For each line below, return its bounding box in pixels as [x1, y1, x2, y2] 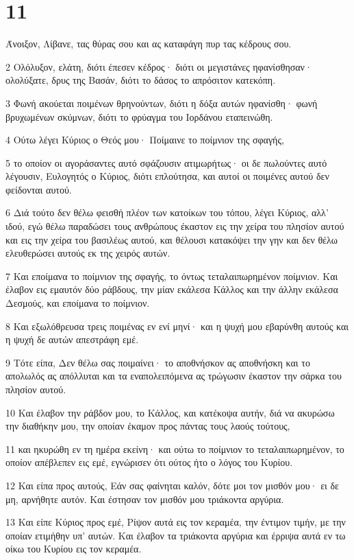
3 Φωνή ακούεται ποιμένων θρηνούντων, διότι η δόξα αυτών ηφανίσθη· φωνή [5, 95, 318, 110]
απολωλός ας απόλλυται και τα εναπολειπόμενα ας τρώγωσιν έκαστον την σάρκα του [5, 369, 342, 383]
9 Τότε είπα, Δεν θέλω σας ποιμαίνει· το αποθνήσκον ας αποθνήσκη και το [5, 355, 310, 369]
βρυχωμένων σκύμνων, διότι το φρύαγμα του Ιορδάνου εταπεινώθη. [5, 109, 273, 124]
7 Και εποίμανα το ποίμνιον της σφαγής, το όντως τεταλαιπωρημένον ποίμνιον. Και [5, 268, 338, 283]
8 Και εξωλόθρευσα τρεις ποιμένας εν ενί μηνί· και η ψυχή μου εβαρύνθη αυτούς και [5, 318, 349, 333]
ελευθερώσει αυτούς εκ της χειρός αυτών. [5, 246, 170, 260]
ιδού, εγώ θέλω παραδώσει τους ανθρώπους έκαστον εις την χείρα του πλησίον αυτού [5, 219, 344, 233]
